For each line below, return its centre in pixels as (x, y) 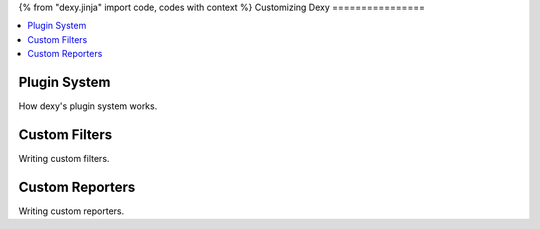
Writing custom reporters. (71, 211)
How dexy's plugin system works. (88, 106)
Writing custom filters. (64, 158)
